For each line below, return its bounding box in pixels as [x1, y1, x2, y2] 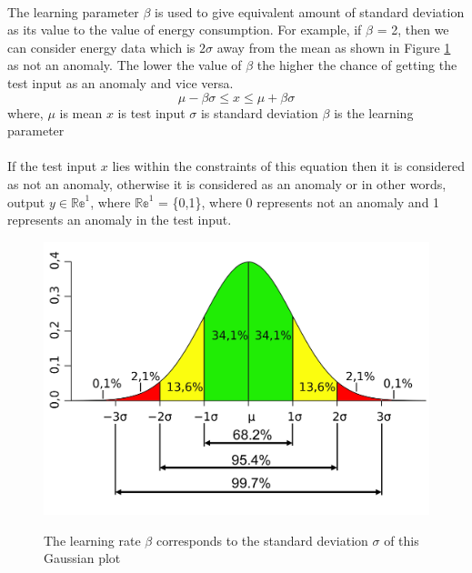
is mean [59, 103, 103, 122]
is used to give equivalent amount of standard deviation [155, 2, 465, 21]
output [7, 192, 45, 211]
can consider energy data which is [7, 37, 196, 56]
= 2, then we [377, 20, 449, 39]
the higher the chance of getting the [256, 55, 457, 75]
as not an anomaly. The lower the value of [7, 55, 242, 75]
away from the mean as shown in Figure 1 [216, 37, 451, 56]
